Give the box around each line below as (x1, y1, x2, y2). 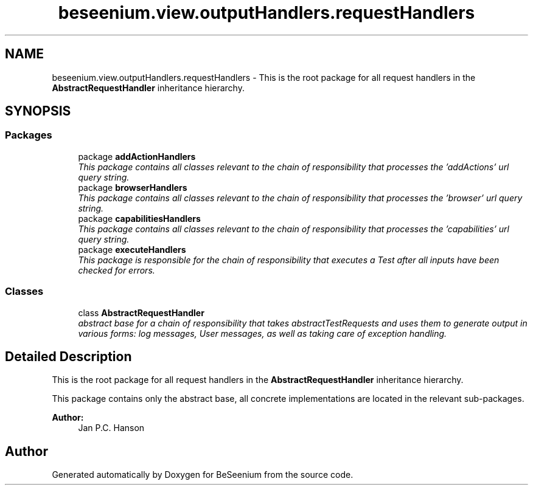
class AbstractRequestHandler (78, 307, 204, 318)
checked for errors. (78, 264, 155, 275)
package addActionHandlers (78, 151, 196, 162)
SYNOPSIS (5, 103, 71, 119)
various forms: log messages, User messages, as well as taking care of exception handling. (78, 328, 447, 339)
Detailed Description (5, 348, 132, 364)
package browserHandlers (78, 182, 187, 193)
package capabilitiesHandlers (78, 213, 201, 224)
